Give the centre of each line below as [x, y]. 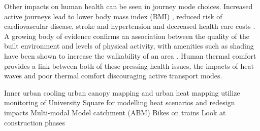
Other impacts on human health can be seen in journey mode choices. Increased [128, 6]
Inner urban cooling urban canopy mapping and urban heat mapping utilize [122, 92]
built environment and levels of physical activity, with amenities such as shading [129, 46]
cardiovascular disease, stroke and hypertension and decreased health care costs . [130, 26]
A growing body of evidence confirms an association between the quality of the [127, 36]
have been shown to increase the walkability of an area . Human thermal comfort [130, 55]
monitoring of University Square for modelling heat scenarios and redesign [120, 102]
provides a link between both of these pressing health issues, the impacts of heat [129, 65]
